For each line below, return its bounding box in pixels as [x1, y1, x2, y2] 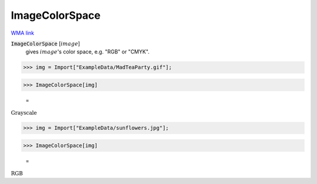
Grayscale [11, 109, 38, 116]
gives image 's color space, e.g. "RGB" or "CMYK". [25, 48, 150, 55]
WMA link [11, 29, 35, 36]
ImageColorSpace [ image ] [11, 40, 80, 47]
